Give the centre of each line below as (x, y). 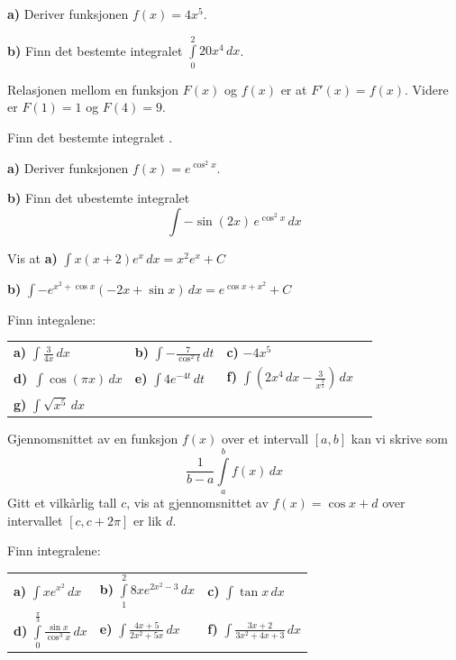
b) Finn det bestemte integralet (95, 50)
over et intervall (265, 439)
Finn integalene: (52, 319)
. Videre (427, 89)
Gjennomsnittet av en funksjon (93, 439)
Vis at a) (32, 257)
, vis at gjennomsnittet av (197, 502)
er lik (147, 520)
